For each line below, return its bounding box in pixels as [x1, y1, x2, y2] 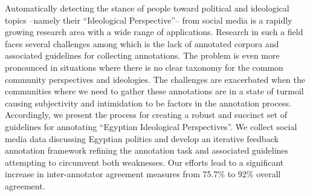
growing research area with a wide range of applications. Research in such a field [5, 25, 303, 38]
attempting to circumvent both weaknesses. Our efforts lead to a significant [5, 155, 284, 168]
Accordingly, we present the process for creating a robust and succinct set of [5, 108, 287, 121]
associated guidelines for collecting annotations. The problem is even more [5, 49, 280, 62]
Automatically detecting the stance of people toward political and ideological [5, 2, 289, 14]
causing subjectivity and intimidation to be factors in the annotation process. [5, 96, 291, 109]
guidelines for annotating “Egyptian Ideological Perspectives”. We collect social [5, 120, 297, 132]
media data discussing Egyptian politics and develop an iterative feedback [5, 132, 279, 145]
